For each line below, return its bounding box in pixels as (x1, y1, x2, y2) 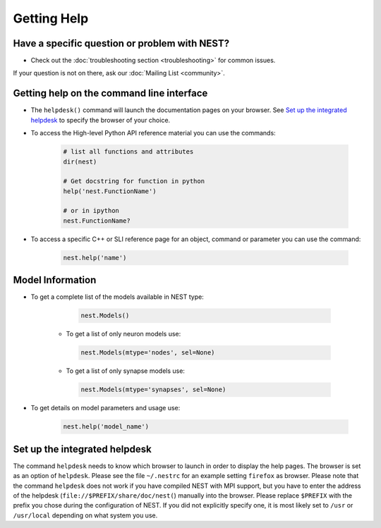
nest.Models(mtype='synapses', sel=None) (80, 386, 226, 394)
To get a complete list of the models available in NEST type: (30, 293, 204, 301)
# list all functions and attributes (63, 148, 194, 156)
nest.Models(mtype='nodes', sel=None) (80, 349, 215, 357)
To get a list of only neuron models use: (66, 330, 181, 338)
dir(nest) (63, 157, 97, 166)
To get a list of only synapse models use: (66, 367, 185, 375)
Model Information (13, 274, 97, 286)
